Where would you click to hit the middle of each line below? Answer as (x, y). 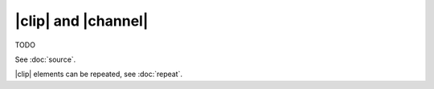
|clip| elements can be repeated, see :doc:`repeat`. (99, 74)
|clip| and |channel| (82, 21)
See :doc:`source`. (45, 59)
